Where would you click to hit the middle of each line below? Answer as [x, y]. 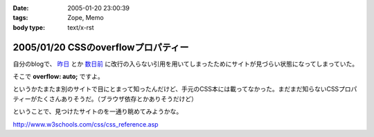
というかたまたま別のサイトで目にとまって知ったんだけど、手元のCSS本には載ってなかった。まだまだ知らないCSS [176, 89]
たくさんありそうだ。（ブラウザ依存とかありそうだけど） [117, 99]
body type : [29, 27]
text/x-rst [81, 27]
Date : [21, 8]
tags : [20, 18]
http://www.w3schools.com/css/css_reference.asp [86, 124]
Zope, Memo [86, 18]
